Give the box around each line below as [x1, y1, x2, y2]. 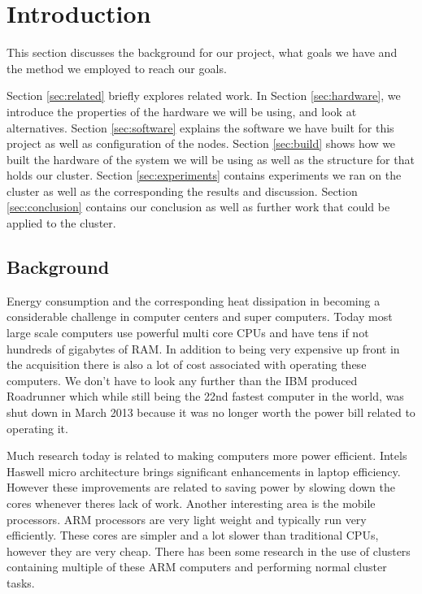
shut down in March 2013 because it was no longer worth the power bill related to [7, 404, 415, 421]
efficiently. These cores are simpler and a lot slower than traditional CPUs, [7, 527, 379, 544]
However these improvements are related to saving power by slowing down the [7, 479, 395, 496]
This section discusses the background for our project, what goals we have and [7, 44, 398, 61]
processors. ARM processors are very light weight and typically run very [7, 510, 367, 527]
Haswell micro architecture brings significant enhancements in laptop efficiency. [7, 462, 401, 479]
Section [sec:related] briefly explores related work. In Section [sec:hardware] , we [7, 87, 401, 104]
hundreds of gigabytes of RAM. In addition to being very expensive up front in [7, 340, 400, 357]
